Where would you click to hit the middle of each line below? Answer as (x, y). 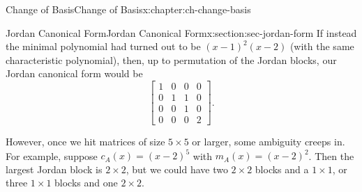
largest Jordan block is (54, 169)
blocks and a (282, 169)
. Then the (331, 155)
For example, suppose (52, 155)
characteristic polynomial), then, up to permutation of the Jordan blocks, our (171, 59)
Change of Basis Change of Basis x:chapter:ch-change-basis (128, 9)
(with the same (322, 46)
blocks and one (86, 183)
